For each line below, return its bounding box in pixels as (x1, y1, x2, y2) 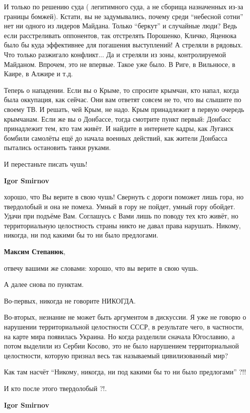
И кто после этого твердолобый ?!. (4, 383, 107, 393)
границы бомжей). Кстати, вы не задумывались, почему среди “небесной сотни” (4, 11, 244, 21)
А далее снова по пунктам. (4, 279, 84, 289)
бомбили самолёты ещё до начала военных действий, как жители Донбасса (4, 132, 228, 143)
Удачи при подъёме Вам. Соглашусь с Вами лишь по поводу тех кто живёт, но (4, 211, 239, 221)
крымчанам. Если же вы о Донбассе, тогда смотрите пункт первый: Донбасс (4, 113, 231, 124)
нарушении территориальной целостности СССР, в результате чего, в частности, (4, 322, 244, 332)
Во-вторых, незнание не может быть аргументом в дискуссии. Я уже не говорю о (4, 312, 246, 322)
